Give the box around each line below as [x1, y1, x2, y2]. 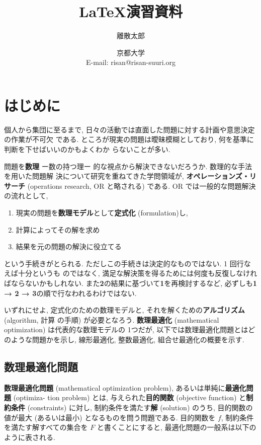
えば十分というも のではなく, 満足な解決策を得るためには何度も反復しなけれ [4, 268, 257, 278]
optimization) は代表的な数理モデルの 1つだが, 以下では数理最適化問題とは [4, 324, 248, 335]
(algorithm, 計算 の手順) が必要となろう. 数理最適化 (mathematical [4, 314, 219, 325]
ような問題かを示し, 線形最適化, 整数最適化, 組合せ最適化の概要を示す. [11, 334, 244, 344]
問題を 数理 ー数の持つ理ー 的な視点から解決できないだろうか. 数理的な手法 [4, 161, 252, 171]
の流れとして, [4, 190, 48, 201]
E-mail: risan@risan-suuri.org [86, 57, 176, 67]
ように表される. [4, 431, 55, 442]
